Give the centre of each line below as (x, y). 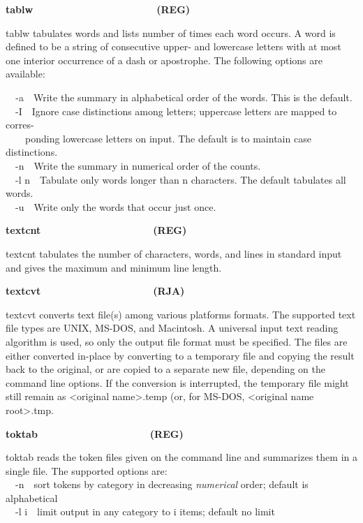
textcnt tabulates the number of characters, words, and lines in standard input (174, 253)
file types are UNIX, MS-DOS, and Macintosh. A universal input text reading (172, 328)
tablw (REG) (98, 9)
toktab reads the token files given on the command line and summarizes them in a (181, 457)
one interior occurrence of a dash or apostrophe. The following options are (164, 60)
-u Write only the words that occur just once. (116, 206)
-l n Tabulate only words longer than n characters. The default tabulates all (181, 179)
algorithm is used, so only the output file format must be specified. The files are (177, 341)
